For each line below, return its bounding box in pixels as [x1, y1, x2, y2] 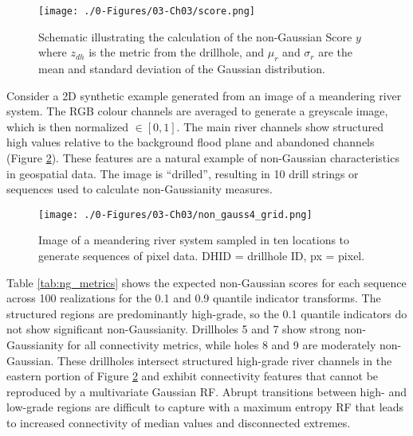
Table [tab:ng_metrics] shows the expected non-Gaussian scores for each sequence [6, 274, 407, 290]
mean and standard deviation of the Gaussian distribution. [38, 60, 325, 77]
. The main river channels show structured [176, 118, 383, 134]
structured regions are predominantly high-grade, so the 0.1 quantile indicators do [6, 305, 407, 321]
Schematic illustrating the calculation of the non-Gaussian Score [38, 28, 352, 45]
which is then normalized [6, 118, 128, 134]
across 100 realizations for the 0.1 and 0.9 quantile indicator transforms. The [6, 290, 381, 306]
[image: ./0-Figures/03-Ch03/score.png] [38, 6, 256, 17]
